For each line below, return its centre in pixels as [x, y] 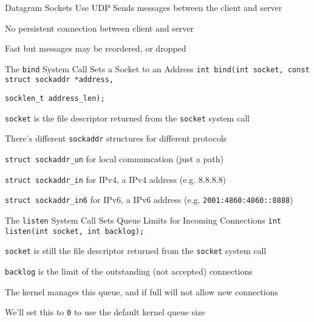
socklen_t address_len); [55, 99]
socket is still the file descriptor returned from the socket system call [136, 251]
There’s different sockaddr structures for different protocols [116, 138]
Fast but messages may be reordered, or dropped [96, 48]
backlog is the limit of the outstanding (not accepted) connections [129, 271]
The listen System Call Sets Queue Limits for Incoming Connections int [143, 220]
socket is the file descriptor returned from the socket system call [127, 118]
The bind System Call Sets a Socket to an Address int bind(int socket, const [157, 68]
